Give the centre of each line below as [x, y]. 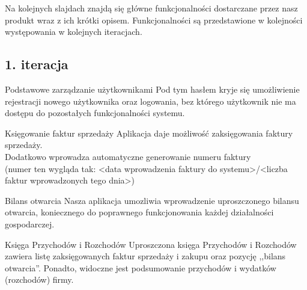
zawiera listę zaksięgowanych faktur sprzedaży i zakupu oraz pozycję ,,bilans [145, 256]
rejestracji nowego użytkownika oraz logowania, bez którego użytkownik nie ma [150, 101]
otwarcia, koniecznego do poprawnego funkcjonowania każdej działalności [139, 212]
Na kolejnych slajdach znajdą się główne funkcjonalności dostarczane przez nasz [151, 8]
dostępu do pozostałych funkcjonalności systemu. [95, 113]
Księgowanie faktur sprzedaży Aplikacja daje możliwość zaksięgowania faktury [149, 133]
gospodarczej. [30, 224]
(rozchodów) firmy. [39, 279]
